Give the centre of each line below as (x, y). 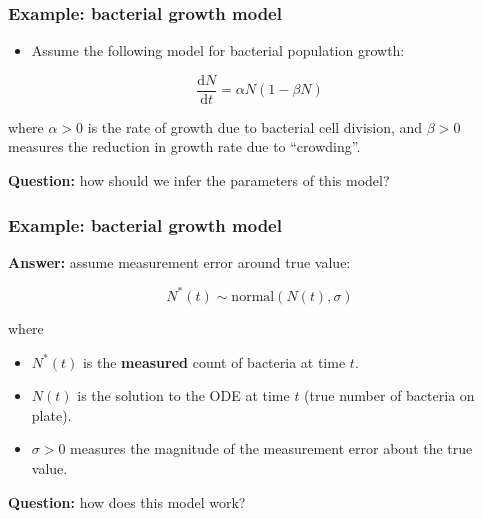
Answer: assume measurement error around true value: (179, 261)
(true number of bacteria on (389, 395)
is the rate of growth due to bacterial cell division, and (255, 126)
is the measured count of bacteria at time (214, 361)
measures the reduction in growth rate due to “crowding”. (184, 146)
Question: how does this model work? (127, 501)
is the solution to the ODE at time (183, 395)
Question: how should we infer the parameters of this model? (199, 180)
